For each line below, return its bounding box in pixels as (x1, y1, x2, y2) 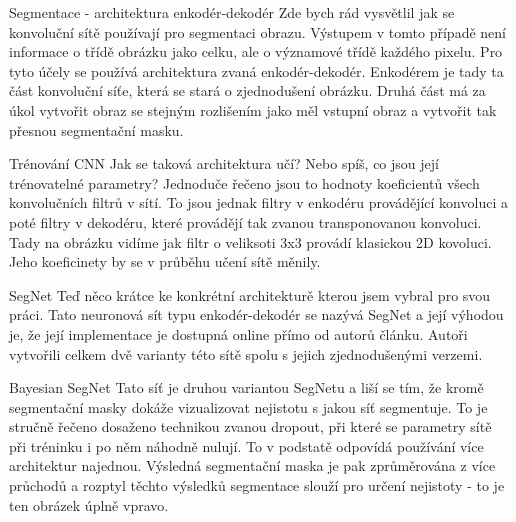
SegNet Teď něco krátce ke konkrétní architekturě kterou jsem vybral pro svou (9, 284, 491, 305)
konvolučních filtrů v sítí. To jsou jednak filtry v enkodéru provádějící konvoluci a (9, 192, 508, 213)
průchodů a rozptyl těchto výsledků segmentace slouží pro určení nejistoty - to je (9, 475, 505, 496)
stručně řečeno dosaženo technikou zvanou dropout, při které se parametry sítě (9, 416, 492, 437)
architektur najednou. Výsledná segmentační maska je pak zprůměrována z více (9, 455, 496, 476)
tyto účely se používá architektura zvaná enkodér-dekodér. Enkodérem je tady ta (9, 60, 504, 81)
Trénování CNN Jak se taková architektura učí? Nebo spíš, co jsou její (9, 153, 439, 174)
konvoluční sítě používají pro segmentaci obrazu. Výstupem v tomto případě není (9, 21, 506, 42)
